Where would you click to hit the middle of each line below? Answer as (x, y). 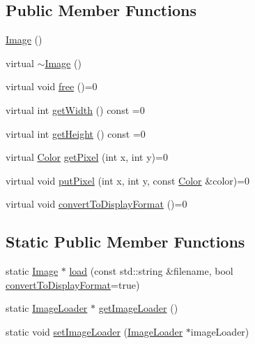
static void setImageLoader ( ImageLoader (94, 331)
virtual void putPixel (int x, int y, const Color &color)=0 (128, 180)
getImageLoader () (138, 308)
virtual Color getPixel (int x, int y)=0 (87, 157)
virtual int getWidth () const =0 (75, 109)
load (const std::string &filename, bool (151, 271)
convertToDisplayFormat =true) (73, 284)
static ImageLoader (47, 308)
